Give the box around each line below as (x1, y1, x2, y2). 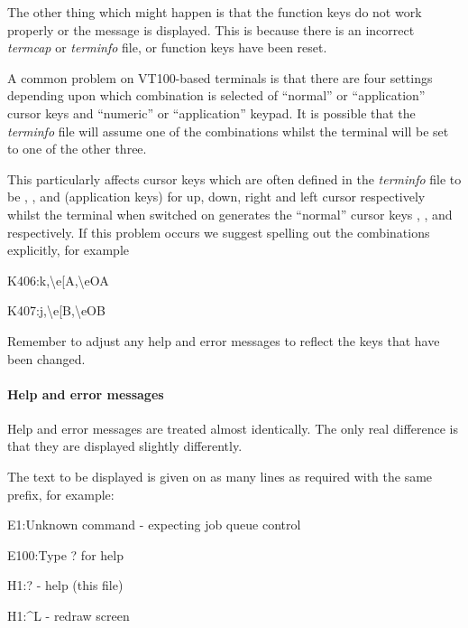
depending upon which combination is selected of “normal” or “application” (7, 86, 426, 105)
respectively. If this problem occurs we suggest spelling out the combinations (7, 222, 430, 241)
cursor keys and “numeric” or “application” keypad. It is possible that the (7, 103, 416, 122)
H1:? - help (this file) (7, 576, 124, 595)
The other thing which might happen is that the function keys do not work (7, 3, 422, 21)
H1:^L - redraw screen (7, 606, 130, 625)
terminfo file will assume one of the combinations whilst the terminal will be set (7, 121, 449, 140)
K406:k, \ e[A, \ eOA (7, 270, 109, 289)
